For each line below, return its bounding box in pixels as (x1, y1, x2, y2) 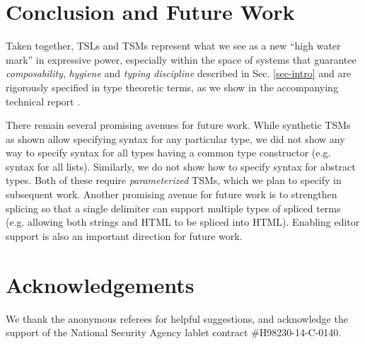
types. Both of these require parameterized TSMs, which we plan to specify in (6, 173, 342, 188)
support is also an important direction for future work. (6, 228, 243, 243)
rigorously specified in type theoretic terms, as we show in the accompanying (6, 79, 338, 94)
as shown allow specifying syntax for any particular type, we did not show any (6, 131, 345, 146)
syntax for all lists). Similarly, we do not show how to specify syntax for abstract (6, 159, 356, 173)
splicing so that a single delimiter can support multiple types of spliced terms (6, 200, 341, 215)
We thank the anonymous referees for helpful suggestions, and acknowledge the (6, 311, 348, 326)
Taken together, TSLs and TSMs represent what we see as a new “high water (6, 38, 341, 53)
